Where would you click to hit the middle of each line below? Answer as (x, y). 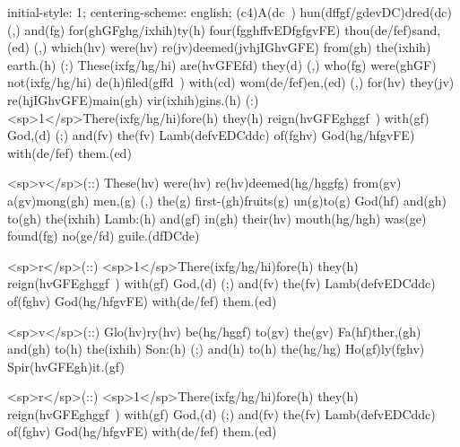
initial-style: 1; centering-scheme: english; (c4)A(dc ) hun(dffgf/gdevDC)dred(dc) (230, 12)
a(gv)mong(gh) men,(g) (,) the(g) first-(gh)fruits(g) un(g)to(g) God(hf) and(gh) (227, 200)
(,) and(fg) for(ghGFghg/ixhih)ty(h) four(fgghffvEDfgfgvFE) (174, 29)
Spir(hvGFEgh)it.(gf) (66, 366)
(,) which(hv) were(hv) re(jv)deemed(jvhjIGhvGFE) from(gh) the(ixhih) (232, 47)
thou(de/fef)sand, (393, 29)
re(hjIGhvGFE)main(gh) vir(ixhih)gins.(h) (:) (133, 99)
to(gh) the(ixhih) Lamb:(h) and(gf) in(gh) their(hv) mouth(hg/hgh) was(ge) (217, 218)
